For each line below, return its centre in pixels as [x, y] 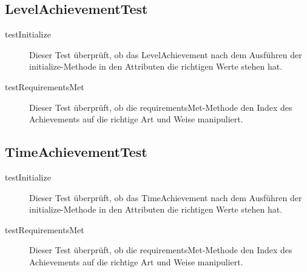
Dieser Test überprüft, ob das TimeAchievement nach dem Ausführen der [166, 197]
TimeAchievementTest [76, 152]
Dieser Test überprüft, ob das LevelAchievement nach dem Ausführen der [166, 54]
